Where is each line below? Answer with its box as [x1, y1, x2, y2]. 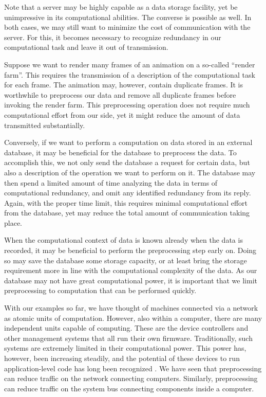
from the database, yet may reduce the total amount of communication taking [4, 207, 250, 218]
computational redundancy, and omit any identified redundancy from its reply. [4, 187, 251, 198]
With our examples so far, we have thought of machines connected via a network [4, 302, 258, 313]
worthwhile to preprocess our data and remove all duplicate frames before [4, 89, 236, 100]
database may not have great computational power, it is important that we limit [4, 275, 257, 285]
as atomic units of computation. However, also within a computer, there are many [4, 312, 262, 323]
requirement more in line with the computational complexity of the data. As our [4, 265, 257, 276]
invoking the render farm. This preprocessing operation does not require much [4, 99, 250, 110]
